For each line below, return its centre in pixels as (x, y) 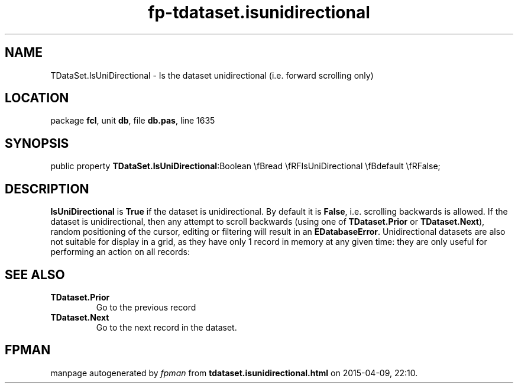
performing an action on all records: (120, 252)
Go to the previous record (146, 307)
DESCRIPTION (47, 189)
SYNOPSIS (37, 143)
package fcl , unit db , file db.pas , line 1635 (133, 121)
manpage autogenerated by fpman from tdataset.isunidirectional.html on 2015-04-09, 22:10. (234, 373)
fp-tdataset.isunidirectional (259, 12)
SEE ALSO (35, 274)
